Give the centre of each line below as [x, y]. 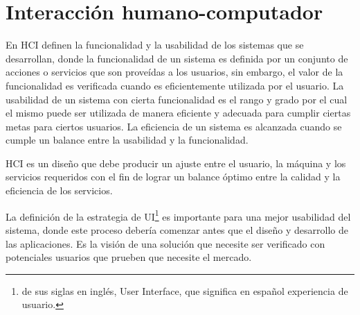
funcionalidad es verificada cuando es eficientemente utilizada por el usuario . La [175, 85]
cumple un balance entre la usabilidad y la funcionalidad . [127, 140]
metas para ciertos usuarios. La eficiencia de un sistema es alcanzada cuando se [174, 126]
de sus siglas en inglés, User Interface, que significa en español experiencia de [185, 290]
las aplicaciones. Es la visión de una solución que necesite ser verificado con [165, 243]
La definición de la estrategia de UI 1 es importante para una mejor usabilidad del [178, 215]
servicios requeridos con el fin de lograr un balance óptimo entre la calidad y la [173, 177]
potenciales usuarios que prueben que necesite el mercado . [129, 257]
